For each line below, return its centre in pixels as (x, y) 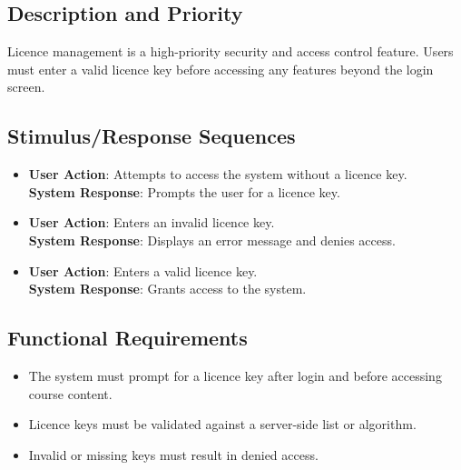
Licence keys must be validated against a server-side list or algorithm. (222, 424)
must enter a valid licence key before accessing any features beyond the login (221, 69)
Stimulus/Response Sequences (152, 136)
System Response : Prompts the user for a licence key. (184, 191)
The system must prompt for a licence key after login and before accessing (235, 375)
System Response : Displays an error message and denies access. (212, 240)
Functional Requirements (128, 338)
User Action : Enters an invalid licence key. (152, 222)
